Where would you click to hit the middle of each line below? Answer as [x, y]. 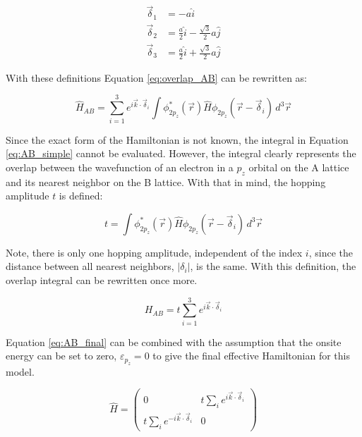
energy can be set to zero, [61, 356]
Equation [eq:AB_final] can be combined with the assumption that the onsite [174, 341]
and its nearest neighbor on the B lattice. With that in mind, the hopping [166, 181]
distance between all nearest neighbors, [90, 266]
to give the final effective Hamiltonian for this [252, 356]
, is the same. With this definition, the [273, 266]
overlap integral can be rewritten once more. [102, 279]
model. [20, 371]
